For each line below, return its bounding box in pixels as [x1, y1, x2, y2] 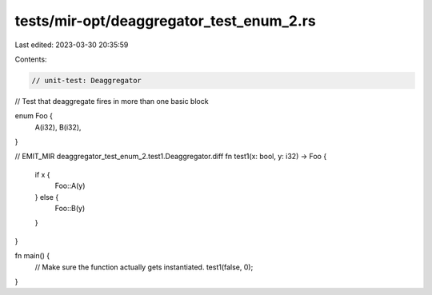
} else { [34, 192, 59, 201]
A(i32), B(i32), [34, 122, 82, 132]
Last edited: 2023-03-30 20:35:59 [14, 40, 129, 50]
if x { [34, 169, 51, 179]
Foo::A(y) [54, 181, 86, 191]
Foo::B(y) [54, 204, 86, 213]
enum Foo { [14, 111, 54, 121]
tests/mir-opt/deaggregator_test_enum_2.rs [14, 12, 316, 30]
